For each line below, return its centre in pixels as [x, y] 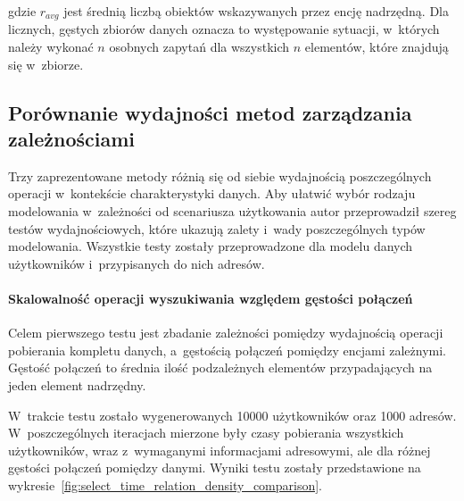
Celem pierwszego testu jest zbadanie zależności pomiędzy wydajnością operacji [226, 333]
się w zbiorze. [46, 64]
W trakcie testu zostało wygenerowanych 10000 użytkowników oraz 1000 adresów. [232, 415]
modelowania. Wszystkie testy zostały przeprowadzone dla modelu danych [211, 246]
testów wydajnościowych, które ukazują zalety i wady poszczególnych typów [217, 228]
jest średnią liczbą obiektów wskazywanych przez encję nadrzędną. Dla [256, 11]
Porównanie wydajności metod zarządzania [210, 112]
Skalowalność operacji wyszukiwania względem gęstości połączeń [211, 298]
